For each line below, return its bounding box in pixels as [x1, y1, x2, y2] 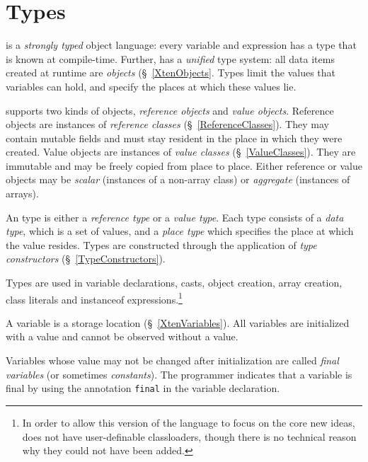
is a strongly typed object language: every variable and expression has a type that [6, 37, 357, 52]
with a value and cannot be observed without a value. [6, 329, 238, 344]
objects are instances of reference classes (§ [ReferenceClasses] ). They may [6, 117, 329, 132]
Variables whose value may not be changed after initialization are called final [6, 353, 339, 368]
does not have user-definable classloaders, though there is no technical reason [22, 429, 357, 444]
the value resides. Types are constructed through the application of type [6, 237, 317, 252]
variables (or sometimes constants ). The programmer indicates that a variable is [6, 366, 352, 381]
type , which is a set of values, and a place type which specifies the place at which [6, 224, 354, 238]
